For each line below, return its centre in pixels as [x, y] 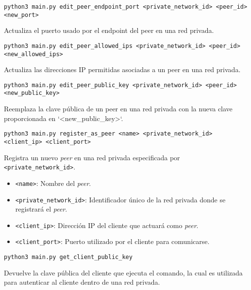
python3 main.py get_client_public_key [68, 257]
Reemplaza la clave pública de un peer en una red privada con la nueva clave [118, 109]
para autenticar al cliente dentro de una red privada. [82, 282]
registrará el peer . [41, 209]
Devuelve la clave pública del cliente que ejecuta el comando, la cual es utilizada [123, 272]
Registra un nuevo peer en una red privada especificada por [92, 157]
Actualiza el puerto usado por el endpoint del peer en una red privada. [109, 30]
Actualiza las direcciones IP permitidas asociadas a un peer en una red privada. [122, 69]
